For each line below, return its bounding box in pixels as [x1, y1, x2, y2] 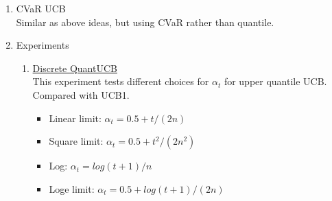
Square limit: [49, 134, 104, 148]
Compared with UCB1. [32, 87, 130, 102]
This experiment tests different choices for [32, 74, 209, 88]
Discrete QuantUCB [32, 60, 117, 75]
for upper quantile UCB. [224, 74, 327, 88]
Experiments [16, 38, 69, 52]
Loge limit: [49, 181, 95, 196]
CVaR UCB [16, 1, 66, 15]
